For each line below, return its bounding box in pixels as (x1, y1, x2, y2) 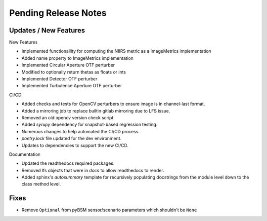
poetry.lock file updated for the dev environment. (21, 136, 122, 142)
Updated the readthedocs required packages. (21, 160, 115, 166)
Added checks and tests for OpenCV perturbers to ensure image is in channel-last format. (21, 101, 205, 107)
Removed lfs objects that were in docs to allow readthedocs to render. (21, 167, 164, 173)
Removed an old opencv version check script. (21, 114, 115, 120)
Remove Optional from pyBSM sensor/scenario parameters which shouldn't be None (21, 207, 197, 213)
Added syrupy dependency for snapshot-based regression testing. (21, 121, 158, 128)
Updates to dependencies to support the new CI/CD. (21, 142, 129, 148)
